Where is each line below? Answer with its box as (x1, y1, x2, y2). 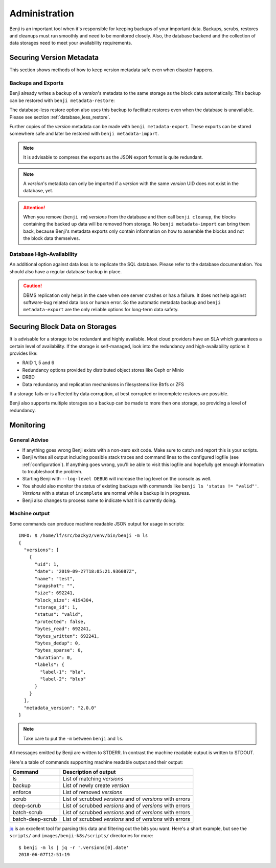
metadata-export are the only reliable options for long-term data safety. (23, 307, 179, 313)
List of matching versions (62, 775, 124, 782)
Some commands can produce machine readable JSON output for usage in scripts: (9, 520, 185, 527)
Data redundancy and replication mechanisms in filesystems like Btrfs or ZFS (22, 381, 184, 387)
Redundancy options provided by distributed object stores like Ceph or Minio (22, 367, 184, 373)
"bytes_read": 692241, (34, 626, 91, 632)
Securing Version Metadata (9, 53, 99, 62)
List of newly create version (62, 782, 130, 789)
